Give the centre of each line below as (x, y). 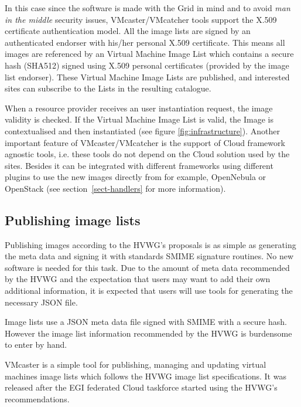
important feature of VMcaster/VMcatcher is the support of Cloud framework (145, 142)
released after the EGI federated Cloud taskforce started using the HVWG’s (141, 387)
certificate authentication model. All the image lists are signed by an (128, 31)
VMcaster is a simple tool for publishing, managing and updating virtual (136, 364)
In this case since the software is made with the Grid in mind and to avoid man (148, 8)
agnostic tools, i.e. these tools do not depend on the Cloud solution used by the (147, 154)
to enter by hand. (36, 345)
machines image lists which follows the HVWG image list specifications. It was (146, 376)
